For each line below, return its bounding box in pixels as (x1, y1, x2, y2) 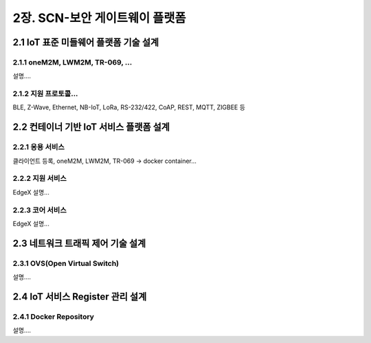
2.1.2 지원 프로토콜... (12, 89, 78, 99)
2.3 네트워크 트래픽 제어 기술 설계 (12, 237, 146, 249)
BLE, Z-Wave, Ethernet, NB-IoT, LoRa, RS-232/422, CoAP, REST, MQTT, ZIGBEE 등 (12, 103, 245, 111)
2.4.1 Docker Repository (12, 311, 94, 321)
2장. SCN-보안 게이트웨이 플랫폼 (12, 10, 186, 25)
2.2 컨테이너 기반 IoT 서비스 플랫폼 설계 (12, 121, 170, 133)
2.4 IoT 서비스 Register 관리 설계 (12, 291, 147, 302)
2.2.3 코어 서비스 (12, 205, 67, 214)
